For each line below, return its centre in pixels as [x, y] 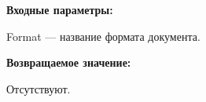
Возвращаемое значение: [69, 62]
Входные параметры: [60, 9]
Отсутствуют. [39, 88]
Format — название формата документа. [103, 36]
